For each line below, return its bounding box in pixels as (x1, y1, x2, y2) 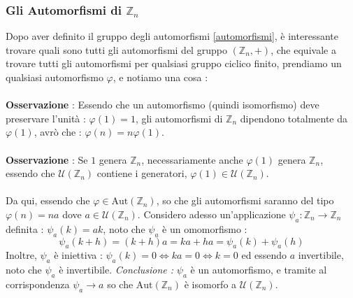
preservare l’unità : (6, 111, 86, 125)
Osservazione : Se (6, 152, 88, 166)
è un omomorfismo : (162, 221, 247, 236)
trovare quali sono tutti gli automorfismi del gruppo (6, 42, 227, 57)
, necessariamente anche (141, 152, 243, 166)
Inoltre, (6, 248, 37, 262)
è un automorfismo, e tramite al (190, 262, 327, 277)
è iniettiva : (54, 248, 103, 262)
